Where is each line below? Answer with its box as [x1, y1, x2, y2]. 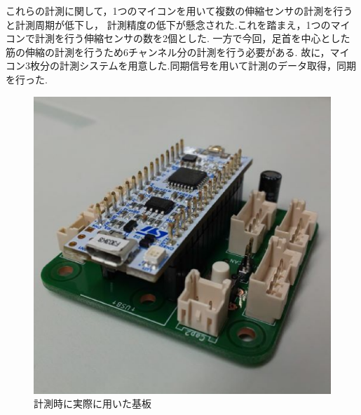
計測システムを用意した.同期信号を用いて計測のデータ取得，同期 [59, 58, 357, 73]
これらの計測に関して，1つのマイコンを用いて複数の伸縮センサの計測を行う [6, 4, 353, 18]
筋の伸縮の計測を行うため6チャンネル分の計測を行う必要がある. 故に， [6, 44, 330, 59]
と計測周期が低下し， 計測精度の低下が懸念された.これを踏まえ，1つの [6, 17, 331, 32]
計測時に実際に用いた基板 [34, 396, 151, 411]
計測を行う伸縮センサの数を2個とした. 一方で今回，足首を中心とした [34, 31, 350, 46]
